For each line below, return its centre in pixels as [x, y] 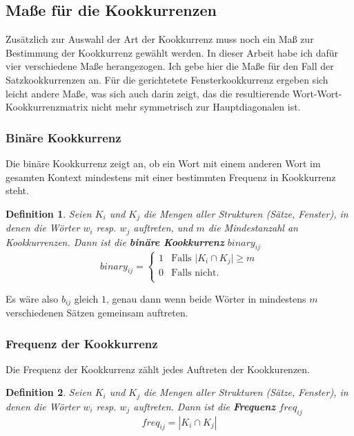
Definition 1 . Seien [49, 213]
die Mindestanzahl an [253, 228]
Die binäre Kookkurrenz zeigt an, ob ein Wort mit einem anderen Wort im [163, 163]
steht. [17, 190]
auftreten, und [163, 228]
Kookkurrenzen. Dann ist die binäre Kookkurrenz [115, 241]
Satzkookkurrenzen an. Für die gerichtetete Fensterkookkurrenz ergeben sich [167, 79]
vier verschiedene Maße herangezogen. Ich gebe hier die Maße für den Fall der [170, 66]
